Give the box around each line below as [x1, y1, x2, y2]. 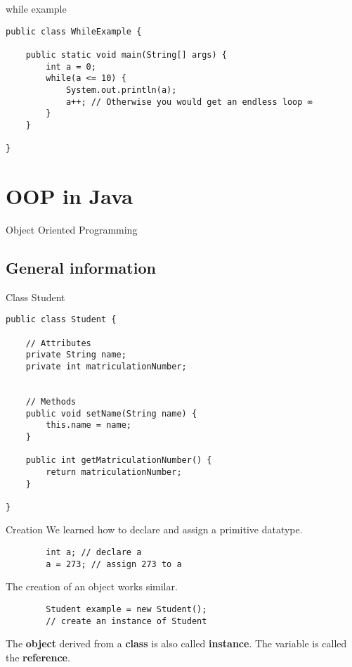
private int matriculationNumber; [25, 361, 187, 371]
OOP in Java [6, 182, 133, 210]
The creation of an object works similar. [6, 579, 178, 594]
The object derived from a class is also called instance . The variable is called [6, 636, 347, 651]
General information [6, 256, 156, 278]
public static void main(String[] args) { [25, 49, 227, 60]
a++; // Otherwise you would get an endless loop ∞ [65, 96, 313, 107]
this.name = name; [46, 420, 131, 431]
